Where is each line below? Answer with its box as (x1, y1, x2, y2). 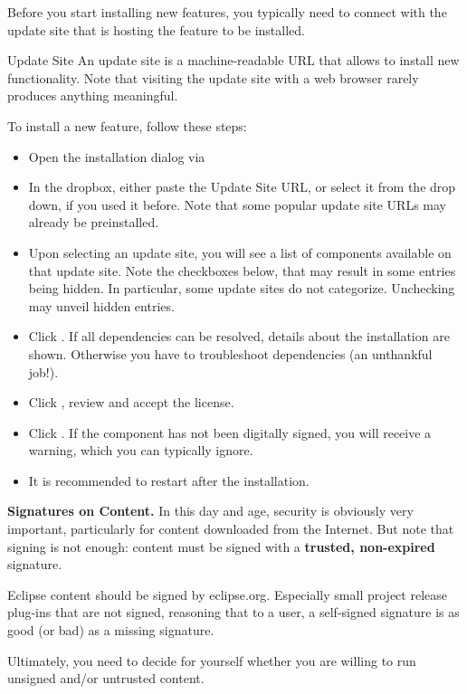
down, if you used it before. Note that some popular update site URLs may (28, 195, 447, 214)
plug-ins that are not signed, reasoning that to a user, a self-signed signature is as (7, 603, 460, 622)
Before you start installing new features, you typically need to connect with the (7, 3, 447, 21)
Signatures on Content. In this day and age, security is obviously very (7, 501, 414, 520)
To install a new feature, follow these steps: (7, 116, 247, 135)
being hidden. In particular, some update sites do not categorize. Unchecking (28, 279, 455, 298)
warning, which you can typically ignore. (28, 441, 253, 460)
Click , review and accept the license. (28, 393, 234, 412)
